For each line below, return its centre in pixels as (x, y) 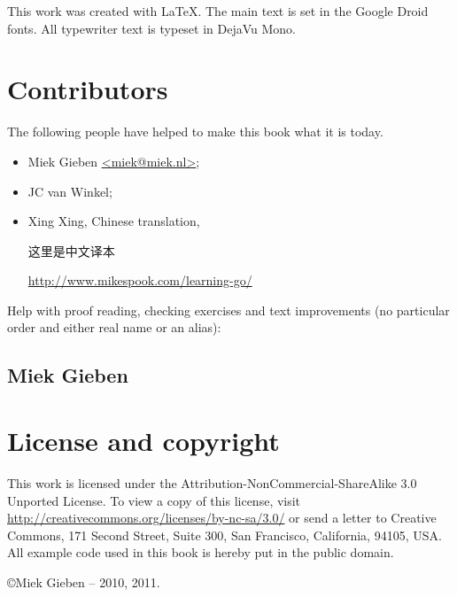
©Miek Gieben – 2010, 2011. (84, 581)
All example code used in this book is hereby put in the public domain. (201, 552)
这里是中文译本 (71, 250)
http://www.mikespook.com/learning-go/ (140, 280)
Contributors (88, 89)
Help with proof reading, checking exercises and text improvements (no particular (228, 310)
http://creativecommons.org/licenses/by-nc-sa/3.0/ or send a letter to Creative (222, 518)
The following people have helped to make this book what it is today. (195, 132)
